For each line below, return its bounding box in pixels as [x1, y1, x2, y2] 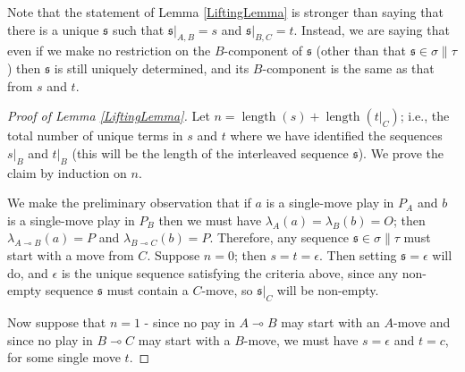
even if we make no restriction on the [7, 41, 211, 60]
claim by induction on [7, 163, 127, 182]
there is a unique [7, 20, 99, 38]
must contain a [106, 281, 189, 300]
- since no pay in [144, 312, 235, 331]
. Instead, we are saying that [293, 20, 450, 38]
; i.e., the [400, 106, 450, 125]
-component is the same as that [262, 58, 435, 77]
